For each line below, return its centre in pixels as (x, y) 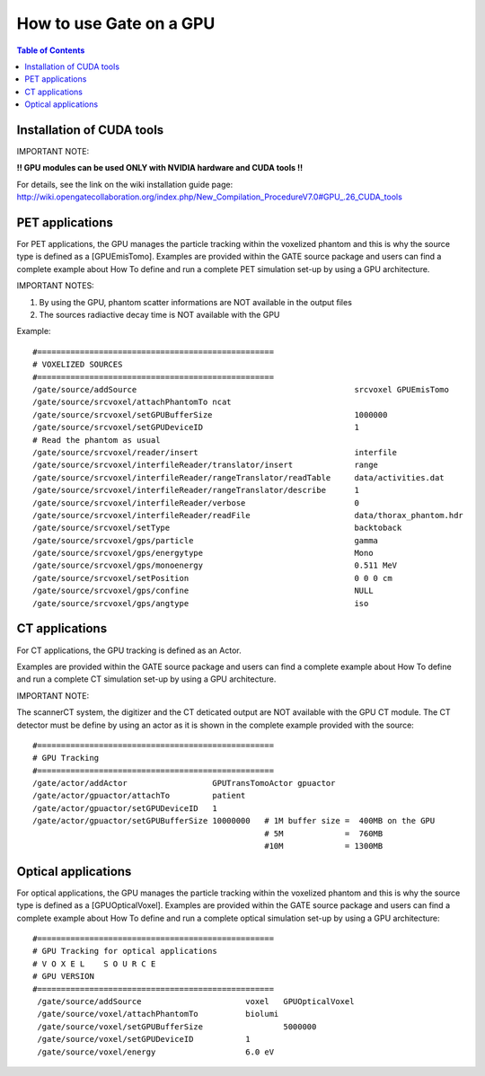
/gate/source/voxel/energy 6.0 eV (155, 1052)
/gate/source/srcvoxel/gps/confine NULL (203, 591)
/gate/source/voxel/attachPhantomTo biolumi (158, 1014)
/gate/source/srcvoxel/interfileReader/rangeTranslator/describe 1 (196, 490)
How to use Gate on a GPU (116, 23)
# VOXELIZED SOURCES (78, 365)
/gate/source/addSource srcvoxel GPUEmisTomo (241, 389)
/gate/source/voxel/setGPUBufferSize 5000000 (177, 1027)
